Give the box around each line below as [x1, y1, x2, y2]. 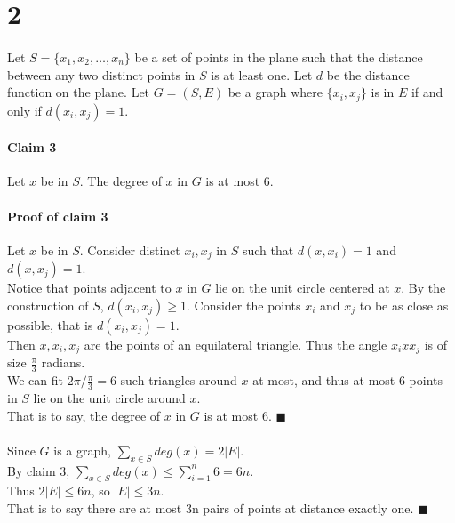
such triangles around [120, 371, 237, 390]
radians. [41, 353, 85, 372]
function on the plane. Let [7, 83, 150, 101]
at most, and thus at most [252, 371, 395, 390]
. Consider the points [187, 295, 301, 314]
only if [7, 101, 42, 119]
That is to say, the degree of [7, 406, 161, 424]
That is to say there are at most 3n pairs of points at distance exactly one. [7, 498, 414, 517]
